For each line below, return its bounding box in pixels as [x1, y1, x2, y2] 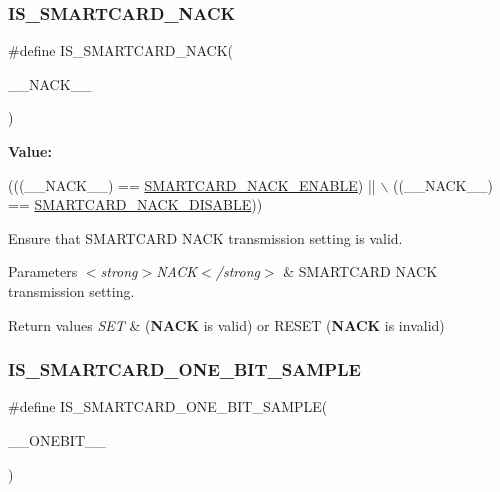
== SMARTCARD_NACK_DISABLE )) [8, 194, 263, 215]
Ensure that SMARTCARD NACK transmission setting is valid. [8, 227, 403, 248]
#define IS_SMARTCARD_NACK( [8, 40, 233, 61]
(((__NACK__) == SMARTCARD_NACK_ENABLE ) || [8, 174, 376, 195]
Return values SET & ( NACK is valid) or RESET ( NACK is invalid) [8, 314, 445, 335]
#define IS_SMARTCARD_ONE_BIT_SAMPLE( [8, 396, 328, 417]
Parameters [8, 261, 78, 282]
